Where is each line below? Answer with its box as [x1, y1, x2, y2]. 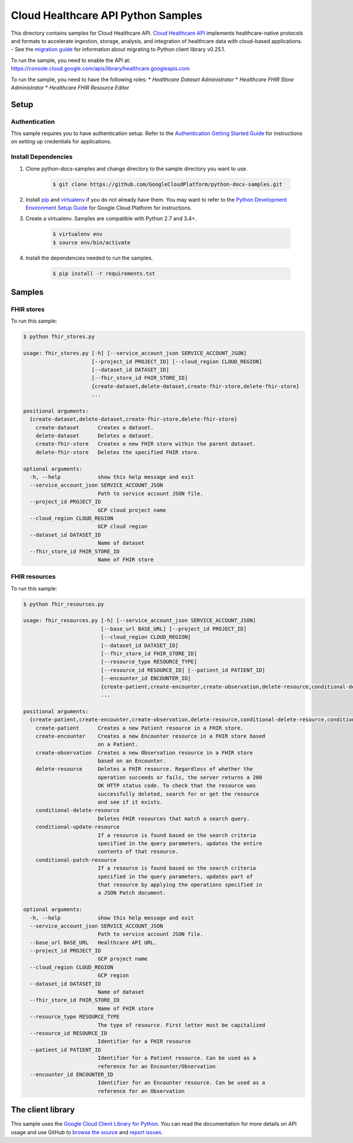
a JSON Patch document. [97, 889, 166, 896]
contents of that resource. [97, 848, 179, 855]
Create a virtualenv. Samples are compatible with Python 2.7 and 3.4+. [25, 215, 197, 222]
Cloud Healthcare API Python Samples [11, 9, 202, 22]
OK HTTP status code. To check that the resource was [97, 782, 256, 789]
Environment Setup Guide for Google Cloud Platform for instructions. [25, 204, 192, 211]
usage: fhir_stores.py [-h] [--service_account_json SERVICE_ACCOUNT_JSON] [23, 350, 247, 357]
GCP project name [97, 955, 148, 963]
